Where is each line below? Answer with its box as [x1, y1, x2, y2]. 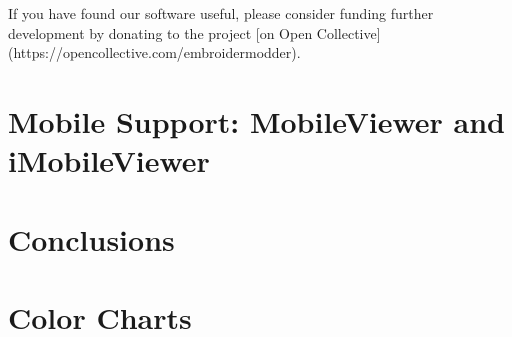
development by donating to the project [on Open [8, 22, 313, 43]
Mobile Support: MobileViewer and [8, 100, 506, 141]
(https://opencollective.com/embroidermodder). [8, 42, 301, 63]
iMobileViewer [8, 140, 210, 181]
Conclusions [8, 218, 175, 259]
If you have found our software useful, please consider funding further [8, 3, 434, 23]
